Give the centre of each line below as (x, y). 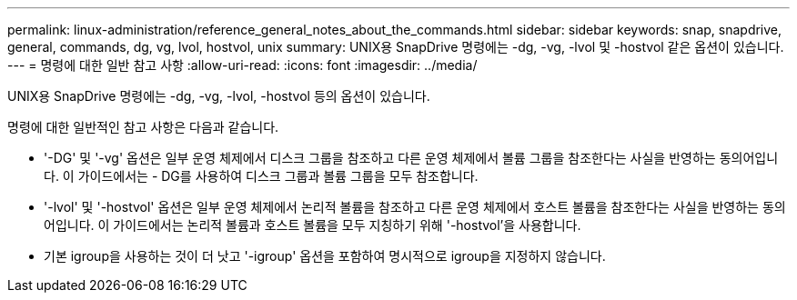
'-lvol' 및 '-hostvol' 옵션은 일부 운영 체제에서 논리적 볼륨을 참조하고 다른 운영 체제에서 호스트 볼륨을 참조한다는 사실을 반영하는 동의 (415, 207)
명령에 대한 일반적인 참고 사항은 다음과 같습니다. (143, 127)
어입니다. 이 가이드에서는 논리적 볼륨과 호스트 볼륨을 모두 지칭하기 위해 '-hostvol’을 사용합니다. (313, 225)
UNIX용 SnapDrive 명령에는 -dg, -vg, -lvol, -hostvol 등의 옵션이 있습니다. (219, 96)
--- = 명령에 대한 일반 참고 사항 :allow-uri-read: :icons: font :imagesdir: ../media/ (242, 65)
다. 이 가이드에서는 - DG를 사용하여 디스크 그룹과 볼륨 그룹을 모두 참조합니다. (261, 176)
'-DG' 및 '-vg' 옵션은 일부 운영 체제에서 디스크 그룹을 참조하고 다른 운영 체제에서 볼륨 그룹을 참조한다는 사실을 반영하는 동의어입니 (411, 158)
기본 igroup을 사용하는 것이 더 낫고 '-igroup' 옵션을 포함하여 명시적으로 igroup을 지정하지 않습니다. (325, 256)
